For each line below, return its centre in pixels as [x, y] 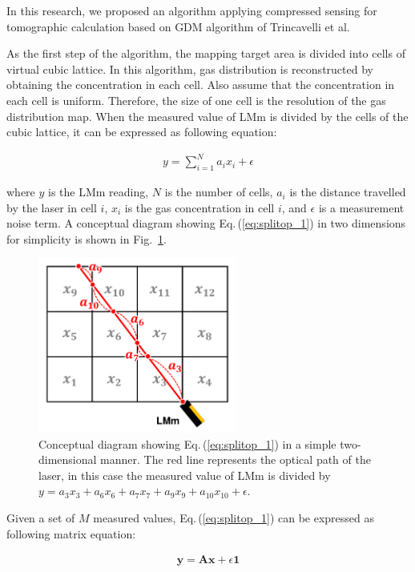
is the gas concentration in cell [199, 207]
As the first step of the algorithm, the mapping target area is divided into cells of [206, 53]
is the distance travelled [348, 192]
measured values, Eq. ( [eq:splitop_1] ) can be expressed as [234, 517]
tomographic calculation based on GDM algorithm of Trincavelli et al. [178, 26]
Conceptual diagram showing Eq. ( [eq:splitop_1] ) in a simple [187, 443]
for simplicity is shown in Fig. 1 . [87, 238]
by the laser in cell [52, 207]
